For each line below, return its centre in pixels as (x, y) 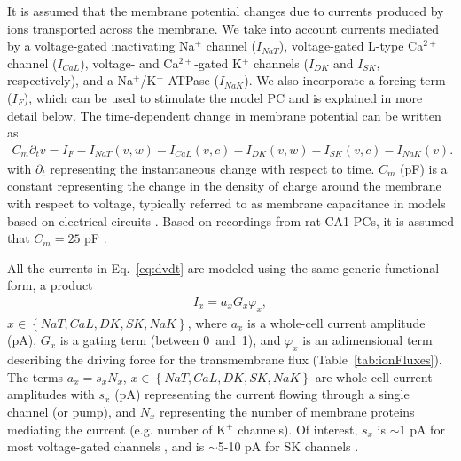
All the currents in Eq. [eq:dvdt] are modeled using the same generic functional (223, 267)
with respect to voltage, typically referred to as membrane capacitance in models (227, 203)
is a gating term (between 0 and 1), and (170, 340)
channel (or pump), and (72, 411)
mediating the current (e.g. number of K (117, 429)
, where (207, 322)
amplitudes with (51, 394)
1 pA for (422, 429)
